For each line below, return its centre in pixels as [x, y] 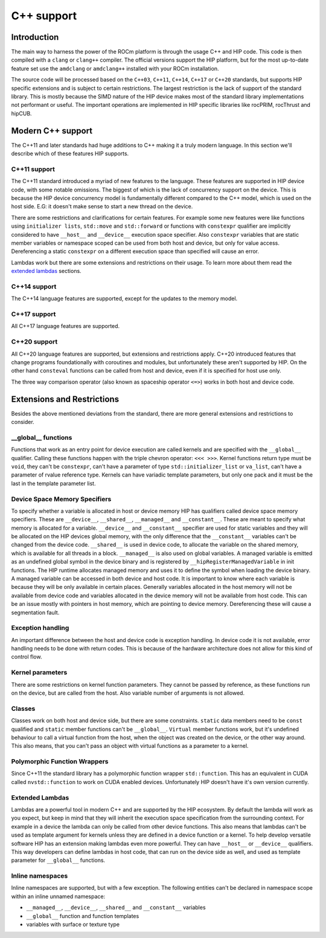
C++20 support [34, 342]
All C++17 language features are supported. [66, 326]
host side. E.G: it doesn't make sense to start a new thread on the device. [102, 207]
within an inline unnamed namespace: [58, 896]
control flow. [27, 657]
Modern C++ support [52, 131]
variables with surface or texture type [73, 925]
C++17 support [34, 314]
